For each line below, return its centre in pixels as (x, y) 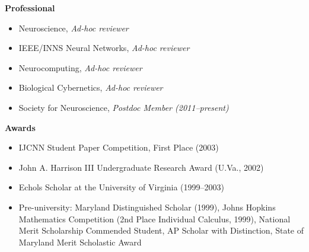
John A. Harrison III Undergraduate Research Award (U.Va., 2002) (141, 167)
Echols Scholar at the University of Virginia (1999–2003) (122, 187)
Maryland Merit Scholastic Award (80, 242)
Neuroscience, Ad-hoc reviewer (74, 28)
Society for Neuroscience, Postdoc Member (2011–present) (124, 107)
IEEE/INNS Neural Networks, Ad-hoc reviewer (104, 48)
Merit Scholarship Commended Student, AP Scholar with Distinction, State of (161, 230)
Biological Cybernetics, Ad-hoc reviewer (91, 87)
